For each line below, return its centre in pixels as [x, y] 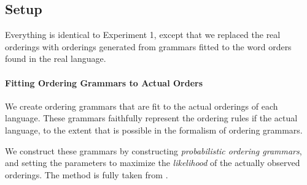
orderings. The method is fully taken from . [87, 174]
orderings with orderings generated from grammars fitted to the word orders [148, 46]
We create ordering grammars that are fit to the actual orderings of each [142, 106]
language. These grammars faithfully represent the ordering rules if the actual [151, 118]
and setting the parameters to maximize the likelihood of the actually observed [153, 163]
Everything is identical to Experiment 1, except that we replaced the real [143, 35]
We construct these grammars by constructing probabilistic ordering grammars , [153, 150]
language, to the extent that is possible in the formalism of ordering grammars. [154, 130]
